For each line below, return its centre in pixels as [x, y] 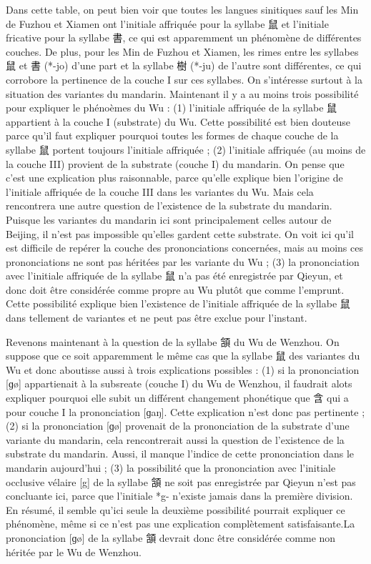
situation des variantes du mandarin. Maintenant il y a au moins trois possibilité [182, 93]
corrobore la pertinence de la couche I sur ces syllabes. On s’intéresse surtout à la [184, 79]
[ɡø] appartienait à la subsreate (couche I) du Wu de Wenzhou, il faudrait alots [179, 384]
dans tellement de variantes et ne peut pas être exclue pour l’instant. [157, 318]
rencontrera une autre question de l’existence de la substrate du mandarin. [169, 206]
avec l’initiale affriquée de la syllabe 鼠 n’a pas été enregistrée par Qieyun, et [174, 276]
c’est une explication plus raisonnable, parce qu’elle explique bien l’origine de [174, 178]
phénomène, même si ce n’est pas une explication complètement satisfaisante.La [180, 524]
